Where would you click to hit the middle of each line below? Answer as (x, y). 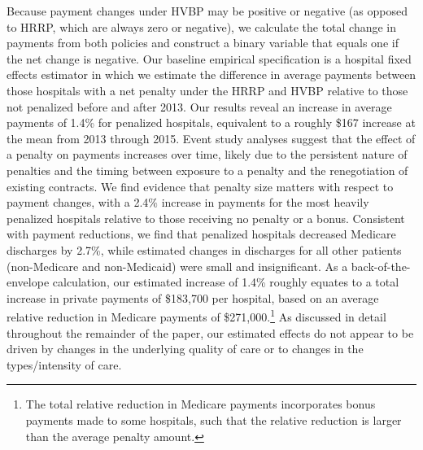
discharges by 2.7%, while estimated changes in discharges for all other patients (204, 249)
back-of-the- (381, 266)
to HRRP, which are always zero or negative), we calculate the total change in (202, 26)
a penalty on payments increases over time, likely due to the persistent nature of (207, 154)
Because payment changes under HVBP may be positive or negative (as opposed (207, 11)
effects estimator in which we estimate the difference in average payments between (211, 74)
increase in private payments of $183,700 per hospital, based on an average (193, 297)
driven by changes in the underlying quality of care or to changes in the (185, 349)
